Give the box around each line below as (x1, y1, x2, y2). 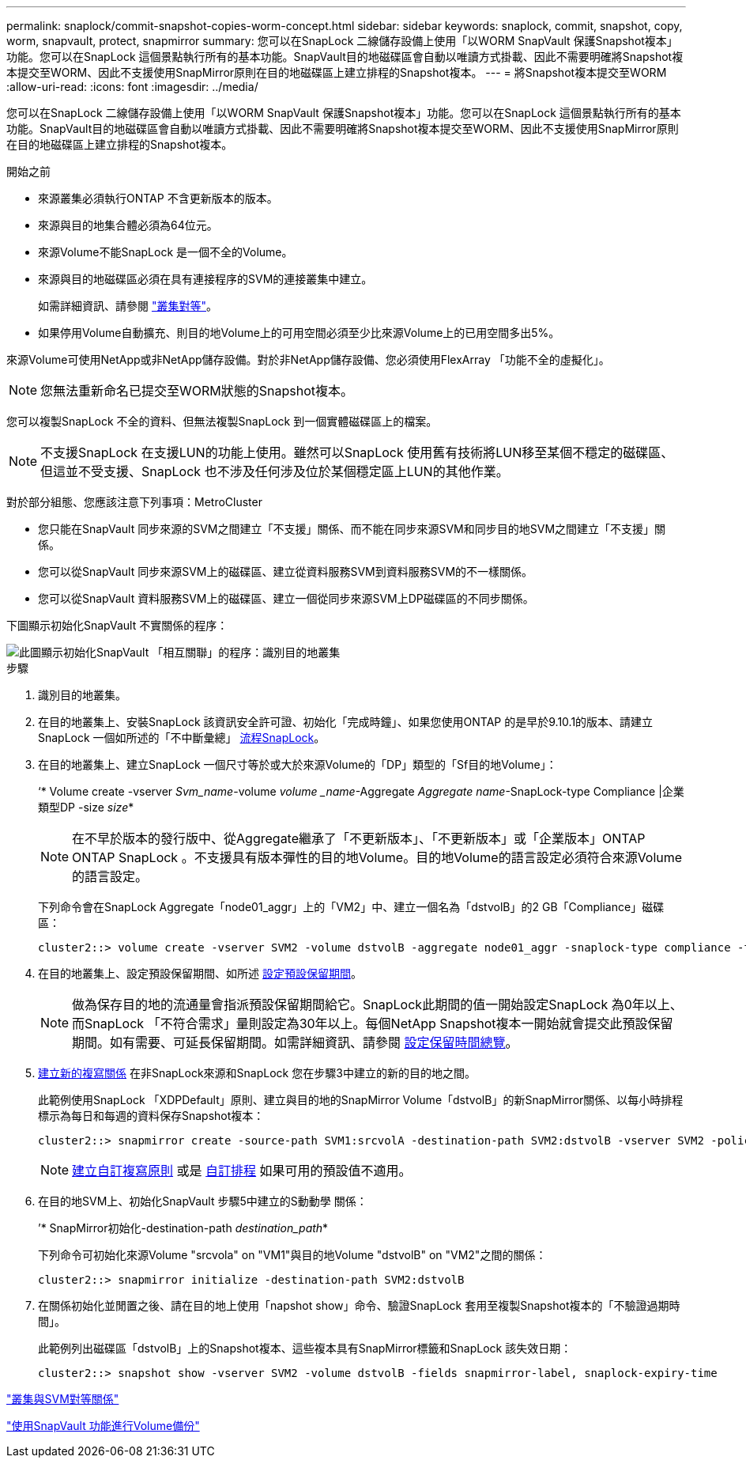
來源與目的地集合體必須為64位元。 (38, 218, 218, 232)
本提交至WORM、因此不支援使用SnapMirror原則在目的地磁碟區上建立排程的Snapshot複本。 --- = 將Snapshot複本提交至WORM (6, 66, 667, 79)
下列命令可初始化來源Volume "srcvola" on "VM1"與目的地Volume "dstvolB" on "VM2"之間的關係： (38, 1248, 547, 1262)
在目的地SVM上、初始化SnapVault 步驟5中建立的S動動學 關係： (38, 1194, 367, 1208)
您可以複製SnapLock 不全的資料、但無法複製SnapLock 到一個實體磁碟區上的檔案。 (6, 414, 438, 428)
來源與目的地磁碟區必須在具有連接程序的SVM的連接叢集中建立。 (38, 272, 373, 286)
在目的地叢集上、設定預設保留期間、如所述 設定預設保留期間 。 (38, 967, 362, 980)
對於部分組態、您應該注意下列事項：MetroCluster (6, 495, 262, 509)
